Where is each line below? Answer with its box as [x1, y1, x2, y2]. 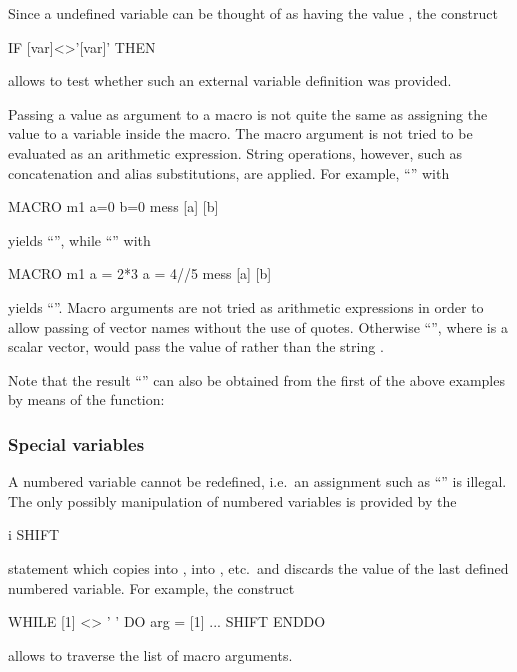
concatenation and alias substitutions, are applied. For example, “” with [8, 162, 450, 183]
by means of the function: [8, 389, 165, 410]
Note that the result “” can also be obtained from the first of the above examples [8, 369, 505, 390]
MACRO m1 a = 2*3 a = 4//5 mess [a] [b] [8, 263, 272, 284]
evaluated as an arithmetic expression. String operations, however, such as [8, 142, 463, 163]
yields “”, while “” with [8, 229, 151, 250]
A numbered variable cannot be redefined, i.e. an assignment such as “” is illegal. [8, 471, 507, 492]
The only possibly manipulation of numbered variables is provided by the [8, 490, 457, 511]
